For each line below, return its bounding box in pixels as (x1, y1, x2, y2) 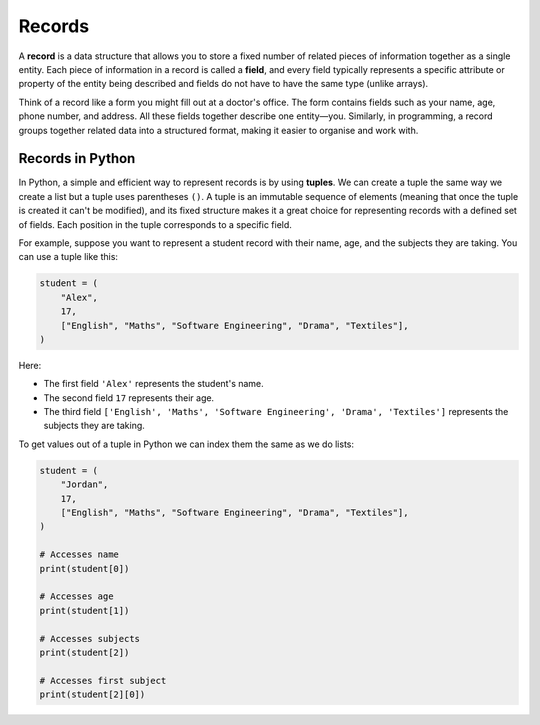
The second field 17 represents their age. (43, 391, 215, 404)
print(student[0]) (39, 563, 130, 574)
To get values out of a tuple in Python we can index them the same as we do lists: (18, 438, 355, 450)
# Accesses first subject (39, 675, 167, 686)
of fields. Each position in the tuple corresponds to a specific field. (18, 218, 292, 230)
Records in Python (18, 150, 136, 167)
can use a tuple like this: (18, 251, 119, 263)
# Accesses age (39, 591, 114, 602)
